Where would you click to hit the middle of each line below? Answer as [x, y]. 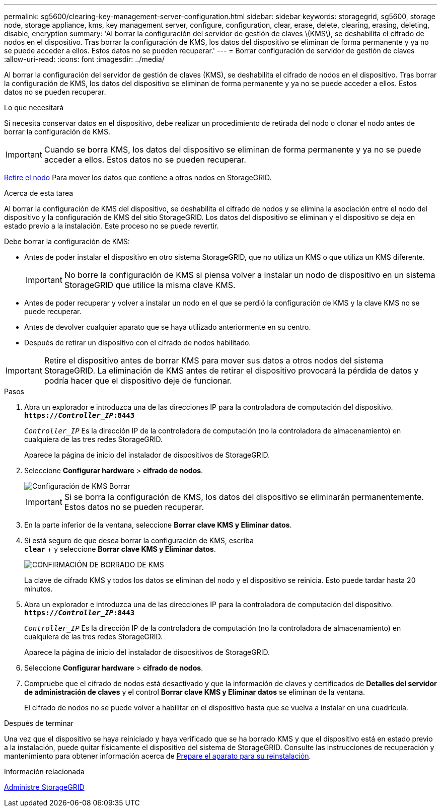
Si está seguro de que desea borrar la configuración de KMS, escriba [139, 540]
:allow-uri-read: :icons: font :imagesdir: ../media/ [84, 59]
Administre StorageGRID [44, 787]
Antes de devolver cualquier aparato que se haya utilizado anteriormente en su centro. [168, 327]
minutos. [39, 589]
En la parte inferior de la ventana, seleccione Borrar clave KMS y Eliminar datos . [158, 525]
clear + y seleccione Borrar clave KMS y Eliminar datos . [120, 549]
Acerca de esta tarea [39, 193]
